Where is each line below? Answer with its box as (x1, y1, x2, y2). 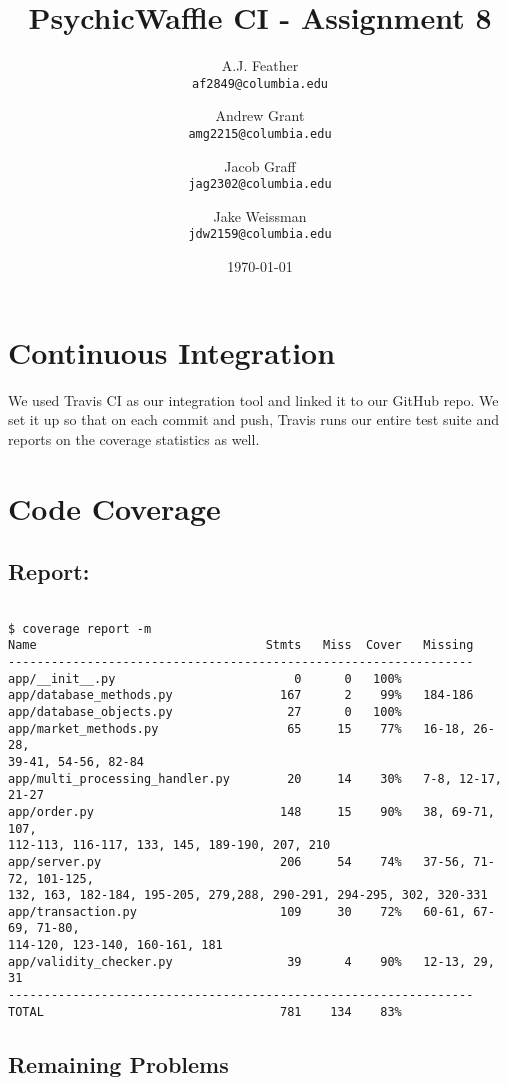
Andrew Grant (215, 105, 305, 126)
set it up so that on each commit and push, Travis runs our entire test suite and (8, 409, 500, 430)
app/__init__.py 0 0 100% (8, 671, 402, 686)
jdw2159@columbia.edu (188, 227, 332, 242)
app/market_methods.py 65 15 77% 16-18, (8, 721, 467, 736)
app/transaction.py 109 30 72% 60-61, (8, 904, 467, 919)
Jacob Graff (224, 155, 296, 176)
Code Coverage (8, 487, 221, 528)
